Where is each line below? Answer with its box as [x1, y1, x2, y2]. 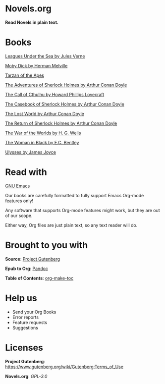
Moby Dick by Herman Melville [5, 62, 68, 68]
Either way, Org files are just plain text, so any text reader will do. [5, 222, 138, 228]
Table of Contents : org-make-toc [5, 275, 74, 281]
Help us [5, 292, 37, 304]
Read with [5, 166, 47, 178]
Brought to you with [5, 240, 88, 251]
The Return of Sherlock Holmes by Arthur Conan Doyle [5, 120, 117, 126]
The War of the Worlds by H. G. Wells [5, 130, 81, 136]
